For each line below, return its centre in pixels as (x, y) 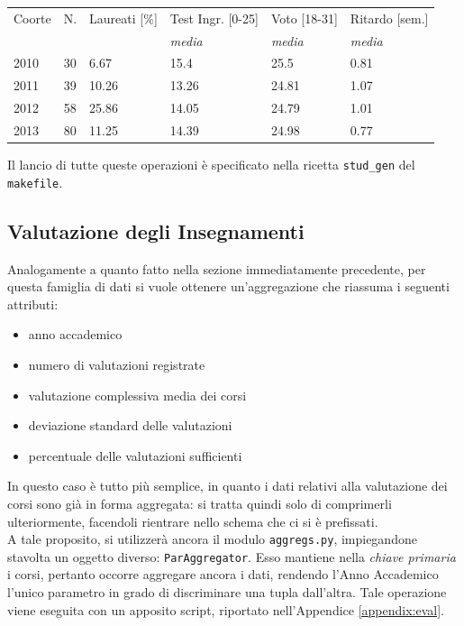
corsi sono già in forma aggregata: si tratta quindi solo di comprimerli (200, 503)
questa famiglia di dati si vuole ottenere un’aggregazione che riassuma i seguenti (228, 286)
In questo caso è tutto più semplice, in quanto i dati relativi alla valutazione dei (227, 486)
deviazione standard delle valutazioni (130, 425)
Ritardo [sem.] (389, 18)
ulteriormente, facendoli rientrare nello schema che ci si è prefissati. (193, 521)
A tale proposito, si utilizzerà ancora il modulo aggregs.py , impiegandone (212, 539)
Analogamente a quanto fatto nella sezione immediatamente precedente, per (217, 268)
